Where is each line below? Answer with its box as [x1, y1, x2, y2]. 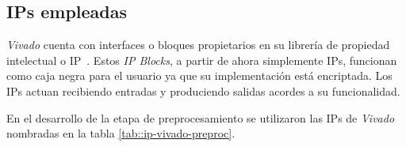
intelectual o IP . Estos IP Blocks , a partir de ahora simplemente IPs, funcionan [6, 51, 397, 68]
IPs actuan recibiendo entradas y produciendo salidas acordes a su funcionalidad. [6, 82, 400, 99]
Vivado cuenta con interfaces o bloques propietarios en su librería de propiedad [6, 36, 390, 53]
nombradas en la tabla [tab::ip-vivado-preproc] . [6, 125, 236, 141]
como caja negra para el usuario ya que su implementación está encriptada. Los [6, 67, 393, 84]
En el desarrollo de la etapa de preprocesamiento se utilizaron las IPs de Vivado [6, 109, 395, 126]
